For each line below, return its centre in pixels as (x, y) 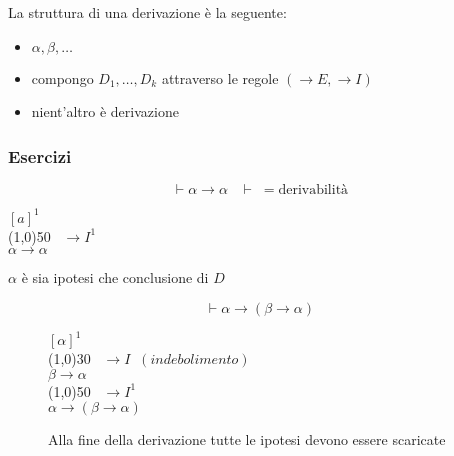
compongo (62, 77)
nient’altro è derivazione (105, 111)
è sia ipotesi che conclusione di (115, 277)
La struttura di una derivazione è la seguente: (147, 12)
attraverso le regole (220, 77)
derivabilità (313, 190)
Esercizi (40, 155)
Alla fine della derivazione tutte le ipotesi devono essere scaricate (247, 439)
